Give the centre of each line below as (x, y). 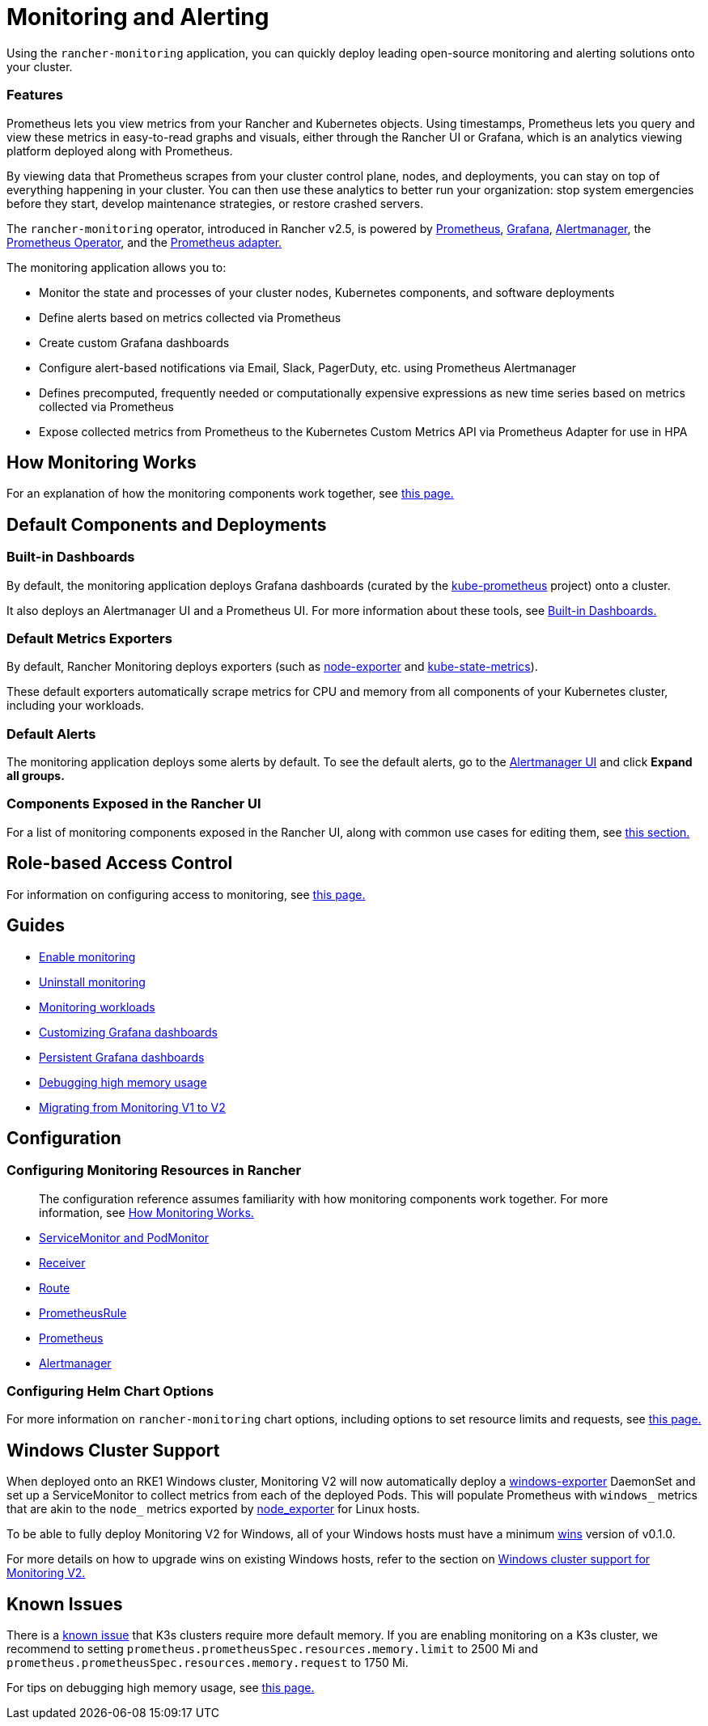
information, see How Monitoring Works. (146, 1212)
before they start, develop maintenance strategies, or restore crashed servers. (215, 203)
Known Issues (65, 1604)
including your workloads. (76, 706)
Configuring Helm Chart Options (110, 1391)
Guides (36, 926)
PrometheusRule (83, 1313)
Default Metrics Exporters (89, 638)
